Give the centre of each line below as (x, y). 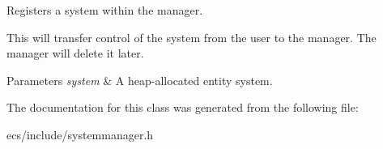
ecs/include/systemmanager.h (80, 134)
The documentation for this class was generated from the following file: (183, 107)
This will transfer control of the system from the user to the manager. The (191, 37)
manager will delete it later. (75, 53)
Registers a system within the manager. (105, 10)
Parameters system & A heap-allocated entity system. (140, 80)
